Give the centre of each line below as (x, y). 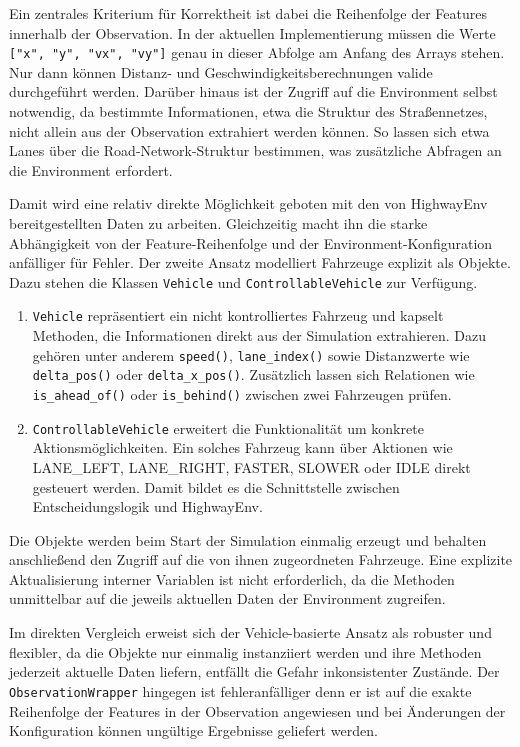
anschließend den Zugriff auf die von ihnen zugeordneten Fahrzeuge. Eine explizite (261, 559)
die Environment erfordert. (91, 169)
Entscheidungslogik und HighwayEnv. (147, 506)
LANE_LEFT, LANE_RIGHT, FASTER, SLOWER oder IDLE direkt (251, 466)
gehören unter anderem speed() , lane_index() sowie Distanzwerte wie (251, 354)
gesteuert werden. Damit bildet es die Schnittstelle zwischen (216, 486)
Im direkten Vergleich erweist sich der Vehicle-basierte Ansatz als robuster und (250, 632)
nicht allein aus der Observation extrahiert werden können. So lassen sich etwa (249, 130)
